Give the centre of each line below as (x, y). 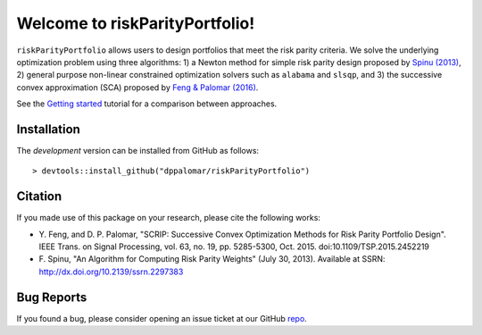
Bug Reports (52, 297)
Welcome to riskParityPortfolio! (136, 23)
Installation (48, 129)
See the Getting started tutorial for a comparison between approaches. (147, 104)
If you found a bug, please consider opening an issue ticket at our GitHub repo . (162, 318)
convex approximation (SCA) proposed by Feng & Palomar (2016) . (137, 87)
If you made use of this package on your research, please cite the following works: (169, 218)
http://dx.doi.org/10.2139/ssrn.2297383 (111, 272)
